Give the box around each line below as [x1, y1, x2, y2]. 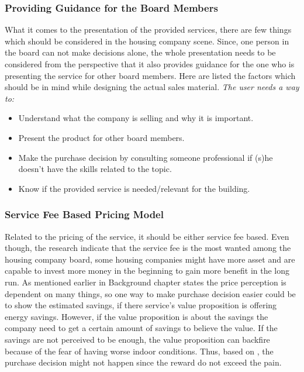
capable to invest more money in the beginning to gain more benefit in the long [5, 264, 290, 277]
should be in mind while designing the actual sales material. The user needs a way [5, 81, 299, 93]
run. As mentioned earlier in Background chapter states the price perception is [5, 275, 286, 288]
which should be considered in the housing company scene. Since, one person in [5, 35, 289, 47]
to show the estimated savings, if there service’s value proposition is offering [5, 299, 277, 311]
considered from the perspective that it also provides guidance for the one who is [5, 58, 295, 70]
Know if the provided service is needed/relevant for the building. [18, 182, 250, 194]
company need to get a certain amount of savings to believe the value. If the [5, 322, 278, 334]
